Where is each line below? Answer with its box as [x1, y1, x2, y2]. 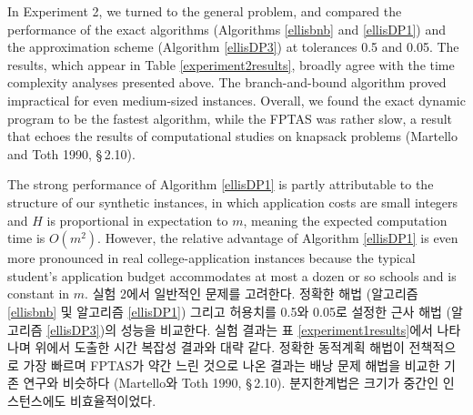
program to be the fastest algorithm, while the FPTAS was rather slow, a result [7, 108, 453, 127]
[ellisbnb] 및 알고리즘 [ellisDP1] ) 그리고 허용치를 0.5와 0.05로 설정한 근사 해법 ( [7, 301, 452, 320]
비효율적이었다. [70, 390, 156, 410]
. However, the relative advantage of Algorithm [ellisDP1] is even [97, 228, 458, 248]
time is [7, 228, 45, 248]
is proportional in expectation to [46, 210, 228, 229]
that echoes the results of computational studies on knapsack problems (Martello [7, 127, 458, 146]
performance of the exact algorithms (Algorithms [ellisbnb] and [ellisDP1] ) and [7, 19, 446, 38]
